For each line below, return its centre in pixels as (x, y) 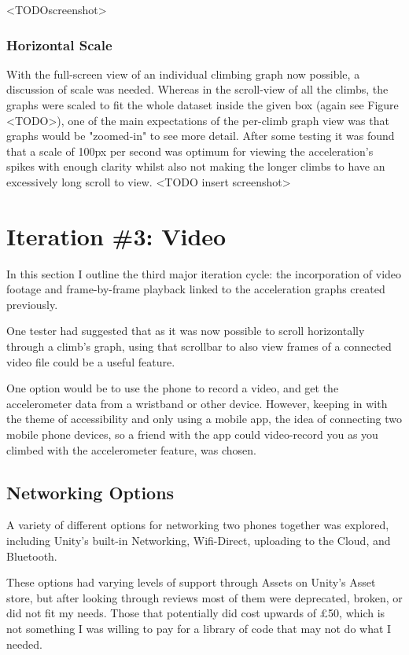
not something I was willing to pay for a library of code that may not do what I (199, 628)
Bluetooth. (32, 556)
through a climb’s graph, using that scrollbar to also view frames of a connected (199, 346)
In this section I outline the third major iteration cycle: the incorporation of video (204, 273)
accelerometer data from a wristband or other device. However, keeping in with (197, 403)
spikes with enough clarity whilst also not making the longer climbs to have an (196, 166)
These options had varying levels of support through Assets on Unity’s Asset (191, 582)
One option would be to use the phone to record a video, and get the (173, 388)
